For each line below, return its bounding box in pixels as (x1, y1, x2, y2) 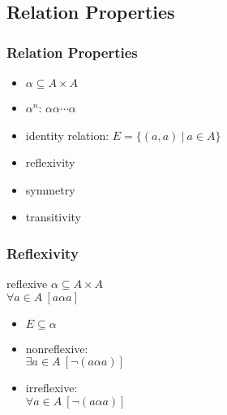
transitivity (25, 208, 81, 225)
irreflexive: (25, 379, 78, 396)
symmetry (25, 181, 75, 198)
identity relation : (25, 126, 109, 143)
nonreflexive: (25, 339, 88, 356)
